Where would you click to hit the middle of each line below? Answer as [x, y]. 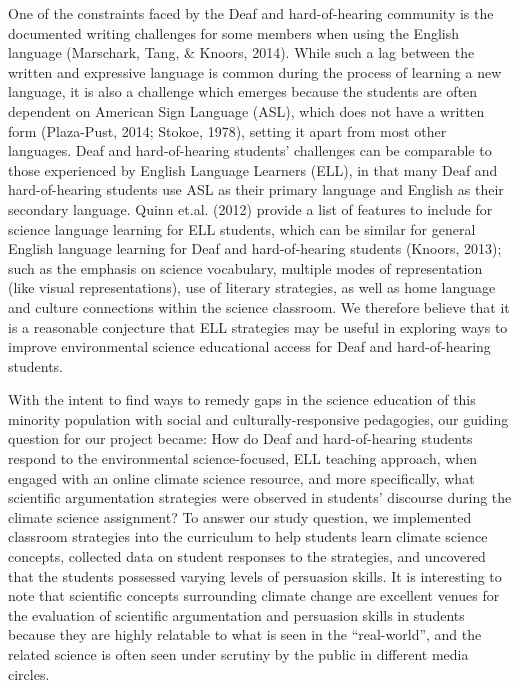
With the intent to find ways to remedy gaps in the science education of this [242, 399]
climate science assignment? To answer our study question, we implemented [240, 516]
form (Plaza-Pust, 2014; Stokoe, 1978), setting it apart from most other [227, 130]
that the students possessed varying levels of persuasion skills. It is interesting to [255, 575]
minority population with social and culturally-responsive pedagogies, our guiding [258, 418]
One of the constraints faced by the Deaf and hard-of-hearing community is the [251, 13]
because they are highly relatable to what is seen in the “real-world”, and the [245, 634]
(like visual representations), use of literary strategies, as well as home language [252, 287]
